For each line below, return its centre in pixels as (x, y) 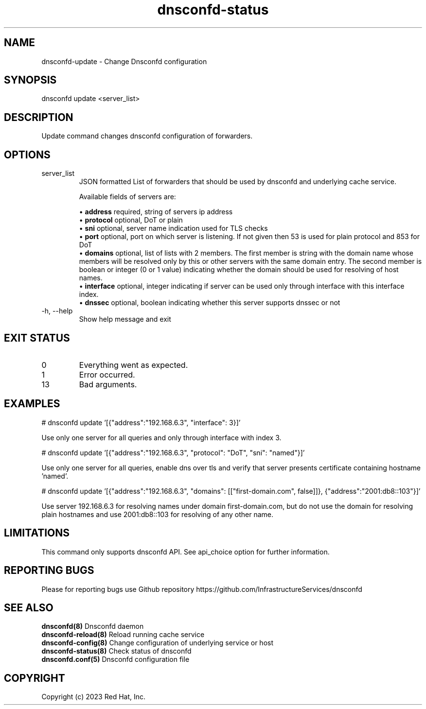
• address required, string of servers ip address (156, 212)
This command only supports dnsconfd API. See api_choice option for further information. (186, 552)
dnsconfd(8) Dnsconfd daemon (93, 626)
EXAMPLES (32, 404)
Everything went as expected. (133, 365)
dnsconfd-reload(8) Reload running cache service (123, 635)
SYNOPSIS (30, 80)
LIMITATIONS (37, 533)
